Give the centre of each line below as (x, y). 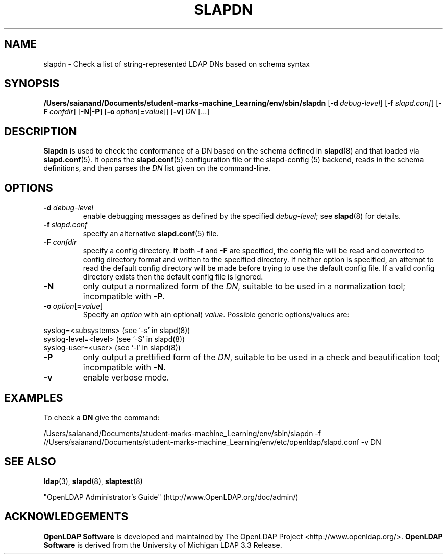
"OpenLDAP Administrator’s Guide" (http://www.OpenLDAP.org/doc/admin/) (171, 497)
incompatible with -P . (124, 297)
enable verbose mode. (126, 378)
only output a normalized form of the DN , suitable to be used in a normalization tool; (244, 286)
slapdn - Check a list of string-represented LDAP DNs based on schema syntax (177, 64)
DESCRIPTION (41, 131)
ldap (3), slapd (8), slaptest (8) (93, 481)
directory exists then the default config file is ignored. (173, 277)
